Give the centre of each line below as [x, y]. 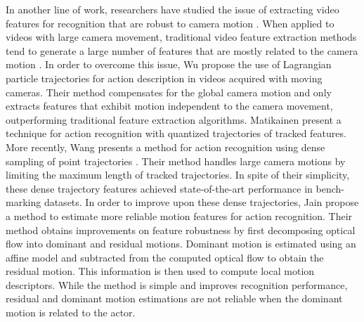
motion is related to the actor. [71, 313]
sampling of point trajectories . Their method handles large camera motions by [176, 161]
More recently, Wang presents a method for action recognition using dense [165, 147]
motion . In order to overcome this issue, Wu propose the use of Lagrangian [169, 64]
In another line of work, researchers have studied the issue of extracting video [173, 9]
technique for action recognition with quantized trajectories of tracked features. [176, 133]
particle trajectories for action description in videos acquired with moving [164, 78]
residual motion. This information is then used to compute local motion [160, 271]
